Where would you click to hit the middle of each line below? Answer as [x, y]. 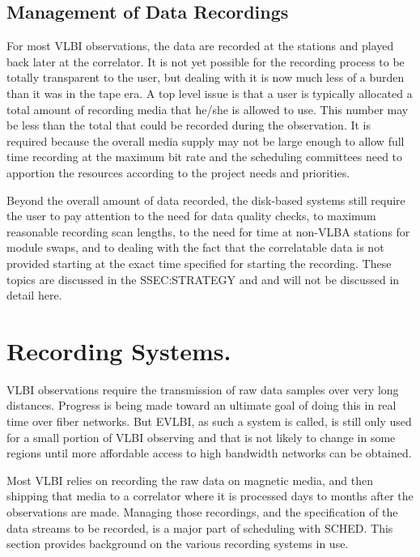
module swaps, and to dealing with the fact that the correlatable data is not [195, 247]
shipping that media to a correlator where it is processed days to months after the [210, 496]
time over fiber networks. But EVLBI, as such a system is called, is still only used [209, 421]
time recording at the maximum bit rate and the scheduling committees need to [205, 157]
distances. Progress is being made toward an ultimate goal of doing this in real [202, 405]
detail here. [34, 295]
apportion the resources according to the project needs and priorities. [178, 172]
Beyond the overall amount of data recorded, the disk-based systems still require [206, 200]
